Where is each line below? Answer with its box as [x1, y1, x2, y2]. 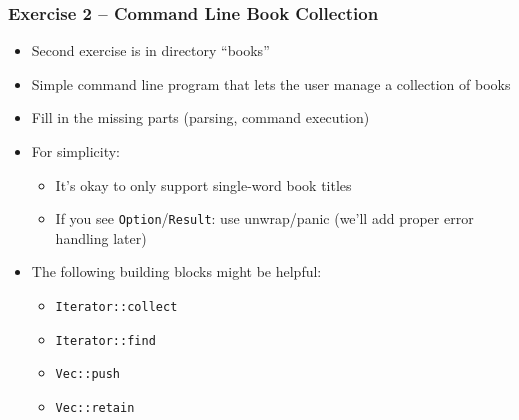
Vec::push [55, 367, 121, 382]
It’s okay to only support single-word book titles [55, 174, 352, 195]
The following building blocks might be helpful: [31, 261, 322, 282]
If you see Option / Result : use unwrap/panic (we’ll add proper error [55, 208, 474, 229]
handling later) [55, 227, 147, 248]
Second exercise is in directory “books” [31, 40, 270, 61]
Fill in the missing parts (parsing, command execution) [31, 107, 370, 128]
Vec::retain [55, 401, 135, 415]
